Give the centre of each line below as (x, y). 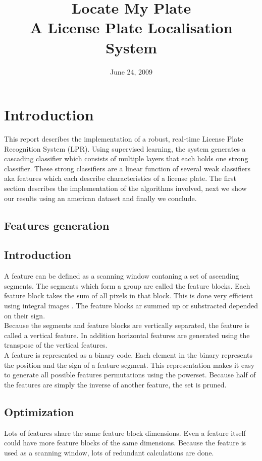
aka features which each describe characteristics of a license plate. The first (120, 178)
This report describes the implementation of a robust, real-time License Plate (124, 139)
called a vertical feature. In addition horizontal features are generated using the (127, 335)
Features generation (57, 225)
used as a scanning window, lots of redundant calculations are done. (109, 452)
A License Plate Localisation (131, 27)
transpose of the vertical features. (56, 345)
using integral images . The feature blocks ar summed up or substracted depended (131, 305)
